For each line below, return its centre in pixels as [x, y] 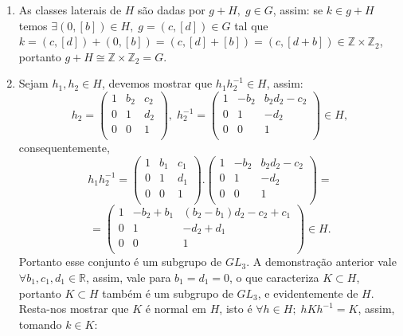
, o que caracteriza [274, 277]
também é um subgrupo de [168, 293]
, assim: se [298, 10]
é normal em [176, 309]
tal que [251, 25]
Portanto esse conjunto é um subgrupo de [120, 262]
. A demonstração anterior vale [321, 262]
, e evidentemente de [308, 293]
